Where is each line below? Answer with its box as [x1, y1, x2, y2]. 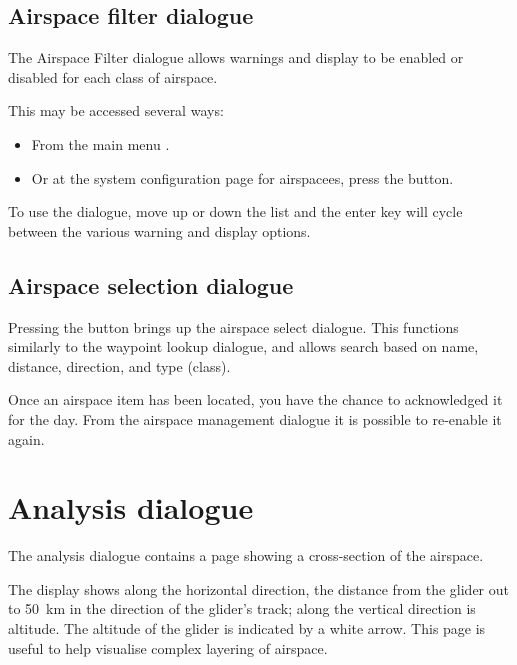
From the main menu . [31, 133, 170, 154]
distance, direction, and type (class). [8, 355, 231, 376]
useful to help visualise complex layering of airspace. [8, 637, 328, 658]
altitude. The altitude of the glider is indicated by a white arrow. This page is [8, 618, 486, 639]
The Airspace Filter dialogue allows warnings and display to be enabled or [8, 47, 464, 68]
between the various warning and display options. [8, 220, 311, 241]
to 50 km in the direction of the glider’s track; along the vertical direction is [8, 598, 476, 619]
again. [8, 428, 45, 449]
